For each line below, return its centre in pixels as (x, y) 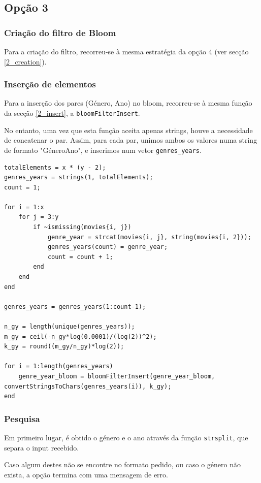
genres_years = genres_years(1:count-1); (75, 307)
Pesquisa (22, 418)
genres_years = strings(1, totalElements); (79, 178)
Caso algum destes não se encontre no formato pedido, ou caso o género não (122, 464)
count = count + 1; (80, 257)
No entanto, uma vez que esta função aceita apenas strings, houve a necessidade (128, 130)
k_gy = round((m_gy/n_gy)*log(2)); (64, 347)
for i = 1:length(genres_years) (59, 366)
